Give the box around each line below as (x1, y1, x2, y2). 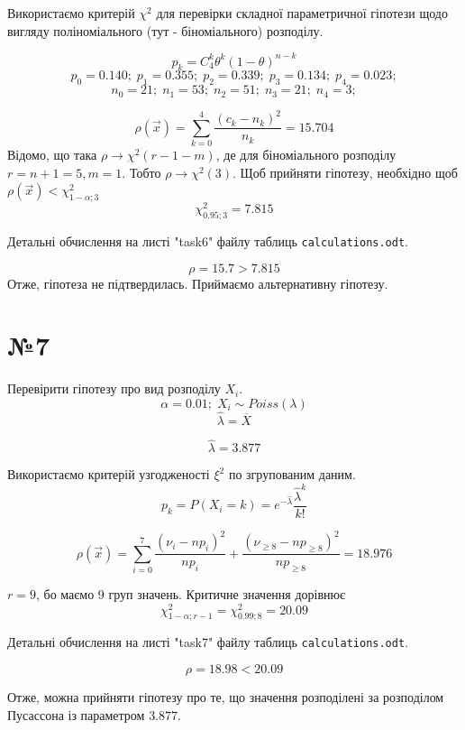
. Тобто (122, 162, 161, 181)
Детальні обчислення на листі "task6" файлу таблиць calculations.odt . (7, 231, 408, 250)
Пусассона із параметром (7, 705, 145, 724)
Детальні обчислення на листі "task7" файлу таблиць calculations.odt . (7, 633, 408, 651)
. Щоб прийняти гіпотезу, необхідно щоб (232, 162, 458, 181)
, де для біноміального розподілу (215, 145, 397, 164)
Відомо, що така (7, 145, 97, 164)
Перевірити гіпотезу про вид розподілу (7, 379, 221, 398)
